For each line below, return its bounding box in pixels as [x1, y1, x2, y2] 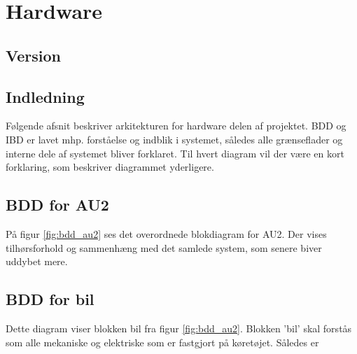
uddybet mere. [6, 254, 68, 269]
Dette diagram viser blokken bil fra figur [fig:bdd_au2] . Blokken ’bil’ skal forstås [6, 320, 352, 335]
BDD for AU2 [6, 194, 109, 215]
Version [6, 44, 61, 66]
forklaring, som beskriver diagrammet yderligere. [6, 160, 214, 174]
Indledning [6, 85, 85, 107]
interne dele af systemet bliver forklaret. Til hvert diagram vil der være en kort [6, 146, 344, 160]
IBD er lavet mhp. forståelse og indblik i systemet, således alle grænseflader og [6, 132, 343, 146]
